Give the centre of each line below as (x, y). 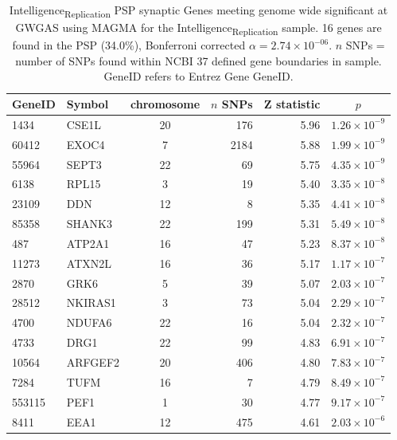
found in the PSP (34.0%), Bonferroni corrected (129, 45)
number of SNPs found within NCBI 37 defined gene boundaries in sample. (198, 60)
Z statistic (292, 104)
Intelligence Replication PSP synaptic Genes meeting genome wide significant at (198, 11)
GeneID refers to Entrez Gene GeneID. (198, 76)
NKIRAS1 (91, 302)
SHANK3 (89, 224)
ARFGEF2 (93, 362)
